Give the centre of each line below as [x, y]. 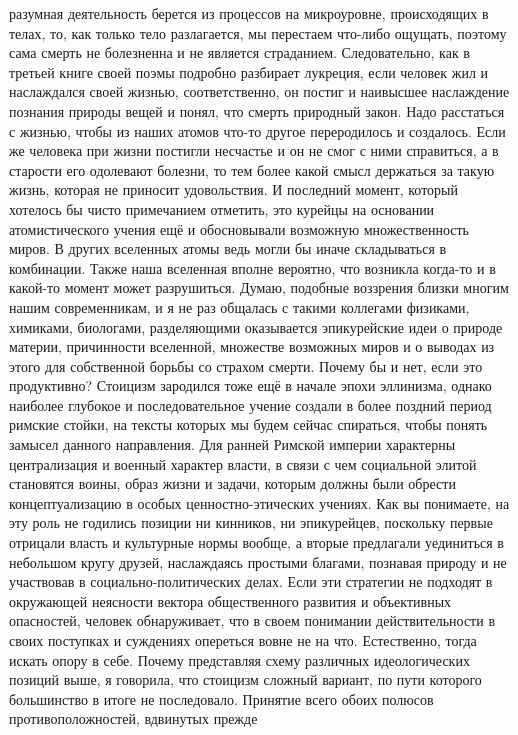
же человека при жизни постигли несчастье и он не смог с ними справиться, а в [254, 150]
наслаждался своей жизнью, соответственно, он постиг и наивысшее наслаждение [259, 91]
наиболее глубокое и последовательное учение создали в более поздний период [250, 404]
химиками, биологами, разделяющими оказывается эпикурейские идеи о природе [256, 326]
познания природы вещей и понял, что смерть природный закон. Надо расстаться [257, 110]
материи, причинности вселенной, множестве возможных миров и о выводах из [252, 346]
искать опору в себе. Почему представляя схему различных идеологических [239, 659]
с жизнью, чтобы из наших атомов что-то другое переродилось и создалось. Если [257, 130]
